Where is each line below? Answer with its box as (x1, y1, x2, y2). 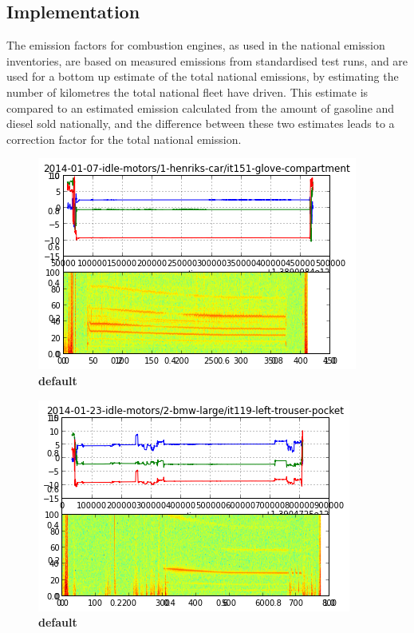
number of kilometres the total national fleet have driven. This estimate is (6, 83, 369, 100)
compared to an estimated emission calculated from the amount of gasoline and (6, 99, 395, 116)
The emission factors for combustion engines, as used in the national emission (6, 37, 385, 54)
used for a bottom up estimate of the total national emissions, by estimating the (6, 68, 399, 85)
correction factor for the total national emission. (6, 130, 242, 147)
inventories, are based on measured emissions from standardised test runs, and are (6, 52, 408, 69)
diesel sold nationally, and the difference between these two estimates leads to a (6, 115, 395, 132)
